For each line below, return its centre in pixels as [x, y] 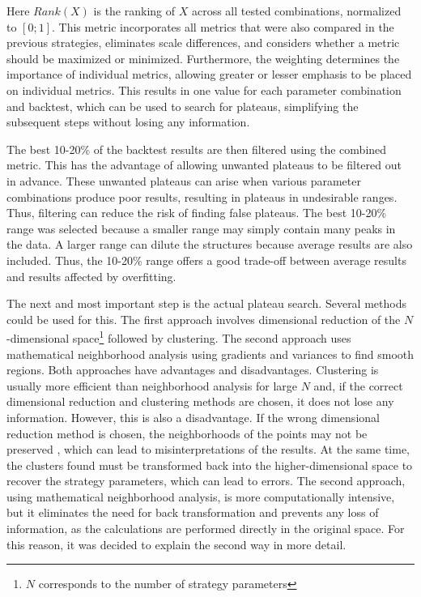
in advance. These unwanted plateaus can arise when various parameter [184, 180]
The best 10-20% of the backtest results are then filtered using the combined [197, 149]
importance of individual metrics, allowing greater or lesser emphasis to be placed [209, 74]
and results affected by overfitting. [91, 276]
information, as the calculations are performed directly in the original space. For [206, 529]
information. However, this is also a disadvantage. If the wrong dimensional [193, 417]
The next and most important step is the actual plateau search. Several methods [206, 303]
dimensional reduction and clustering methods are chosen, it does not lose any [200, 401]
